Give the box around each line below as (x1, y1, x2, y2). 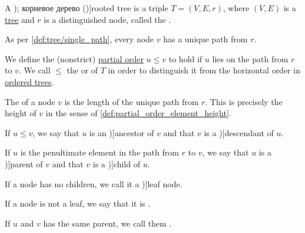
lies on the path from (212, 52, 289, 65)
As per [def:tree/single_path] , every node (5, 33, 154, 45)
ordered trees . (5, 75, 54, 87)
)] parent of (5, 157, 43, 170)
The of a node (5, 95, 55, 107)
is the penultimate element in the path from (20, 146, 179, 158)
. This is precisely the (205, 95, 283, 107)
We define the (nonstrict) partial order (5, 52, 144, 65)
